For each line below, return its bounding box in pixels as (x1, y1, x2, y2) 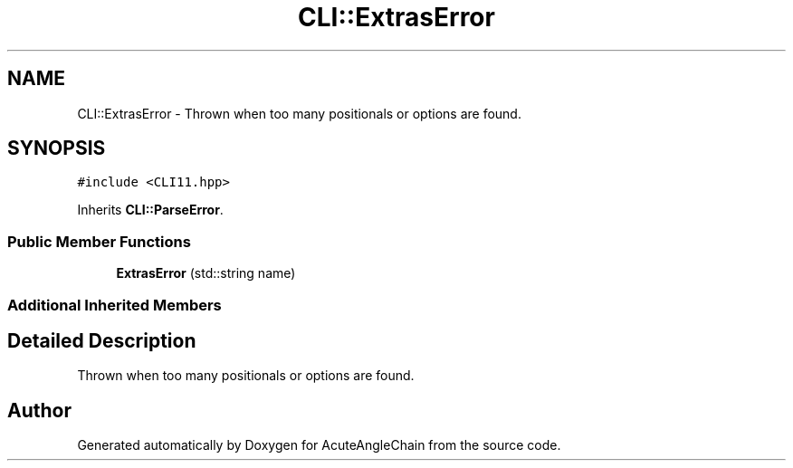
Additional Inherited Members (7, 295, 222, 314)
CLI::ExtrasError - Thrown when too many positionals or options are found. (77, 105, 521, 121)
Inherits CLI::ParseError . (77, 202, 224, 218)
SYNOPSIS (7, 137, 106, 160)
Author (7, 398, 72, 422)
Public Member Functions (7, 232, 191, 251)
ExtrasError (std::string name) (116, 265, 296, 282)
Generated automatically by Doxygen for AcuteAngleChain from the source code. (77, 437, 561, 454)
